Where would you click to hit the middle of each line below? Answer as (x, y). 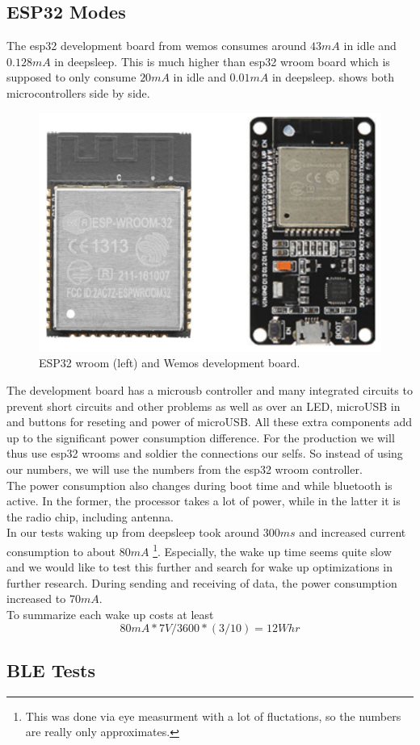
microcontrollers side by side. (78, 92)
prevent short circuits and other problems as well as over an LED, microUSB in (204, 406)
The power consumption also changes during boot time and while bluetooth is (199, 485)
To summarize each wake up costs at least (110, 614)
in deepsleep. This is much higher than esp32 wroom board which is (222, 61)
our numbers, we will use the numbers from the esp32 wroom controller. (185, 469)
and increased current (353, 532)
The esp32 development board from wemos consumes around (157, 46)
